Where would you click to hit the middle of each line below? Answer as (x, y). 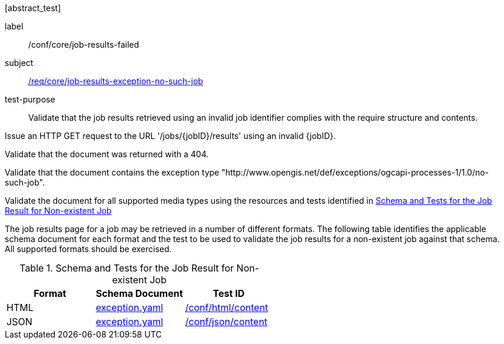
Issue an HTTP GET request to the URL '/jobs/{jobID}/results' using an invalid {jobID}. (170, 136)
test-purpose (30, 99)
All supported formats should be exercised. (88, 249)
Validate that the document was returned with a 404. (107, 154)
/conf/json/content (226, 322)
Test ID (229, 293)
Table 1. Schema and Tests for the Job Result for (127, 268)
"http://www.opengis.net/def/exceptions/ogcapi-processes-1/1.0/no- (355, 172)
